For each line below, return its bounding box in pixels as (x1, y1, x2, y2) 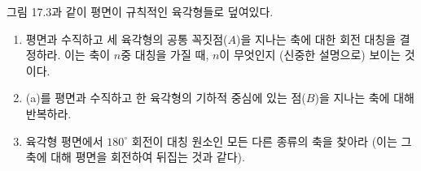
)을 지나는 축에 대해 (314, 89, 414, 106)
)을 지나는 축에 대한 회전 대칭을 (236, 30, 397, 47)
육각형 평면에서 (25, 132, 103, 149)
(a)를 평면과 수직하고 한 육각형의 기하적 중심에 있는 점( (25, 89, 306, 106)
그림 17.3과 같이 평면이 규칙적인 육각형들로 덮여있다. (7, 3, 274, 19)
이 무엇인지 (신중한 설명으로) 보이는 (219, 46, 401, 63)
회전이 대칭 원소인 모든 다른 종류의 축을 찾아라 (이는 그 (131, 132, 412, 149)
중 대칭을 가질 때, (121, 46, 209, 63)
